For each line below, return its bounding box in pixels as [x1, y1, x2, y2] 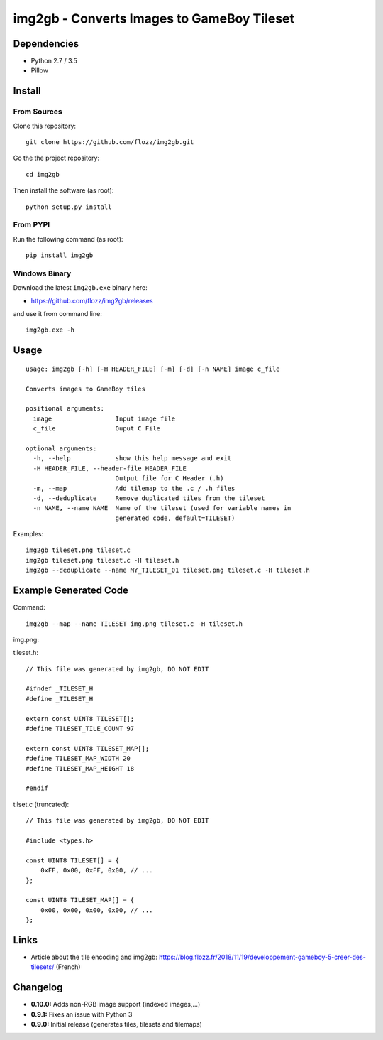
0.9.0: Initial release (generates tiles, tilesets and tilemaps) [30, 1020, 202, 1029]
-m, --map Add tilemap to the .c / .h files [33, 484, 235, 492]
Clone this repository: [13, 121, 77, 130]
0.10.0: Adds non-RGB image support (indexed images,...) [30, 1000, 201, 1009]
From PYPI [13, 220, 50, 230]
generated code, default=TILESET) [115, 514, 235, 522]
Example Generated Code [13, 585, 129, 597]
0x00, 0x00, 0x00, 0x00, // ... [40, 906, 153, 914]
